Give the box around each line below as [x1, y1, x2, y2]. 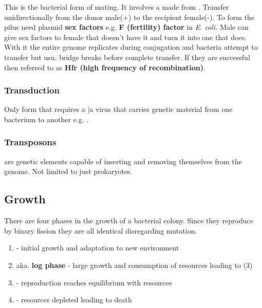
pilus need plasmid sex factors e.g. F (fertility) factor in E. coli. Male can [4, 22, 249, 32]
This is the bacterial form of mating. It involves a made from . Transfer [4, 2, 229, 12]
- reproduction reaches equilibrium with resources [16, 277, 172, 287]
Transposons [4, 136, 57, 148]
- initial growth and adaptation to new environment [16, 242, 179, 253]
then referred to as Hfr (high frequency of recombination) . [4, 62, 205, 72]
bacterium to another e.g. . [4, 113, 89, 124]
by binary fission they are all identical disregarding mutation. [4, 225, 197, 236]
